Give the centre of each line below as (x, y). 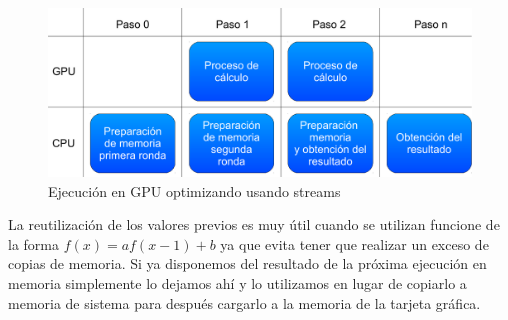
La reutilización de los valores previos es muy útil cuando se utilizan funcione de (254, 224)
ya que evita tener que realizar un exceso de (354, 243)
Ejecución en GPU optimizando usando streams (194, 190)
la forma (33, 243)
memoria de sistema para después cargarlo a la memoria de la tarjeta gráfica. (244, 302)
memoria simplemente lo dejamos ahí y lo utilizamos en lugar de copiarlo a (237, 282)
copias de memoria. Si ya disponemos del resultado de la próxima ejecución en (247, 263)
